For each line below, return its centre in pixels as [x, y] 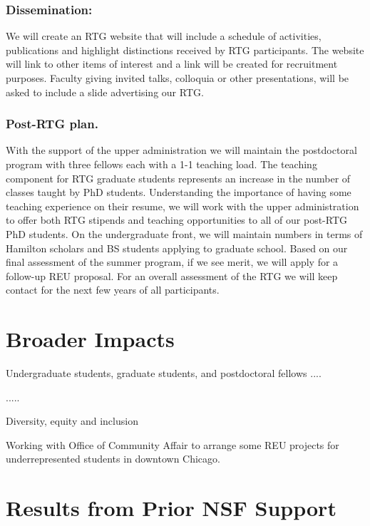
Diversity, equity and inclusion [72, 421]
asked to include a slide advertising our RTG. [105, 92]
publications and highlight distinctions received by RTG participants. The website [185, 50]
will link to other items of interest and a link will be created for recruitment [172, 64]
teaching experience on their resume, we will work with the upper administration [183, 206]
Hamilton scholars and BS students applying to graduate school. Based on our [177, 248]
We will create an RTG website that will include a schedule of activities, [164, 36]
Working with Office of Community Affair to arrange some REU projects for [173, 444]
